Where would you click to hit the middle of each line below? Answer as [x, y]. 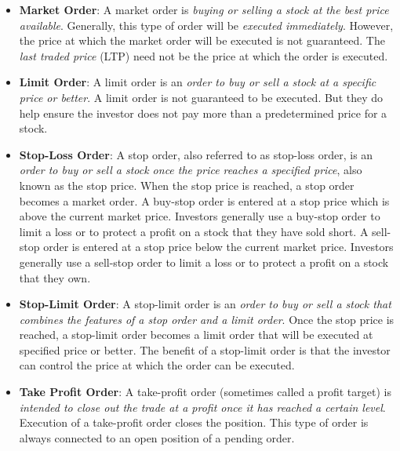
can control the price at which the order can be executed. [157, 365]
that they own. [55, 277]
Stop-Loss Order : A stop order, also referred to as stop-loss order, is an [196, 154]
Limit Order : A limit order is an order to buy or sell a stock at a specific [198, 82]
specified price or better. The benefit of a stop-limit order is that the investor [205, 349]
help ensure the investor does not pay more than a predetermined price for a [203, 113]
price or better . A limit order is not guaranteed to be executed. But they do [201, 97]
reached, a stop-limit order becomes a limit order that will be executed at [196, 335]
